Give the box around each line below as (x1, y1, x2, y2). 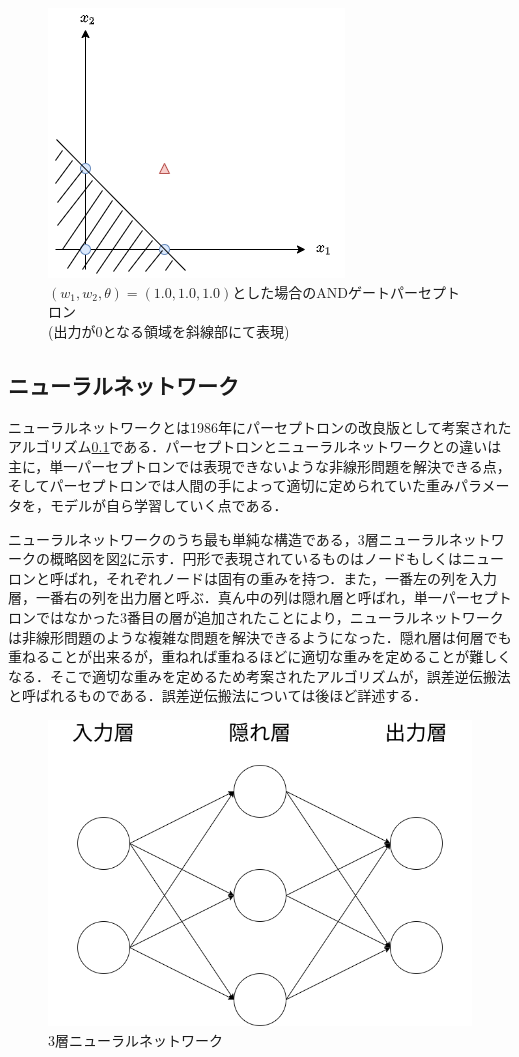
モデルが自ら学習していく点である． (49, 494, 288, 515)
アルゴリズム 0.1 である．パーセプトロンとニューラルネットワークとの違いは (8, 436, 502, 457)
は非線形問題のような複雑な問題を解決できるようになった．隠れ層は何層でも (8, 626, 512, 647)
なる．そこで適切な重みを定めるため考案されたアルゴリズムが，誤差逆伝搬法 (8, 665, 511, 686)
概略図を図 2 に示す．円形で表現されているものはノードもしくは (49, 548, 463, 569)
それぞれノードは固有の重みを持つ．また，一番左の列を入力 (105, 567, 498, 588)
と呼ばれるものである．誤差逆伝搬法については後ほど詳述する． (8, 685, 428, 706)
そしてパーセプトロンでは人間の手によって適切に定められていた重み (8, 475, 455, 496)
